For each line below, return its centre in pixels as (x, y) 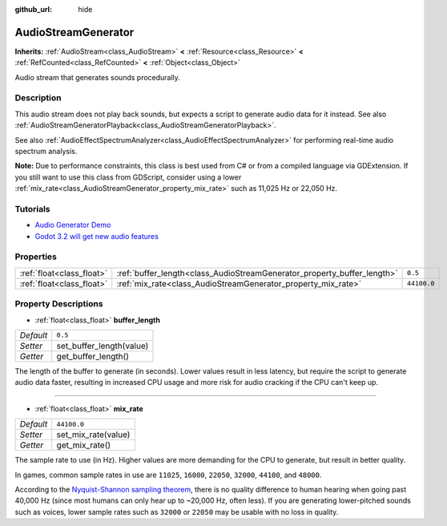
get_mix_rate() (84, 445)
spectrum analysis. (46, 151)
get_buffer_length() (93, 356)
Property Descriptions (59, 304)
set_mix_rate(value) (93, 435)
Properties (36, 257)
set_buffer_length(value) (103, 346)
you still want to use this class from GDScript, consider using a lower (128, 177)
